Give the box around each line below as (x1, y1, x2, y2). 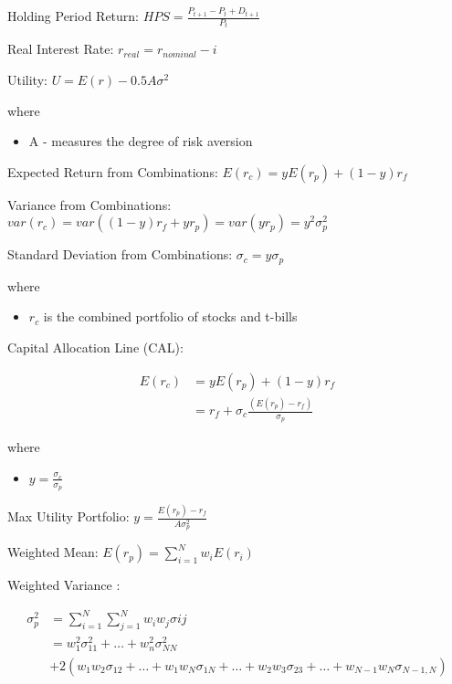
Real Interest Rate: (7, 39, 114, 58)
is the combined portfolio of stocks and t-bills (43, 307, 298, 326)
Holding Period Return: (7, 6, 140, 25)
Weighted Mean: (7, 542, 99, 562)
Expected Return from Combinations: (7, 162, 218, 181)
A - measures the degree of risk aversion (28, 132, 253, 151)
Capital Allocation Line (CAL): (7, 338, 184, 357)
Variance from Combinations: (7, 195, 172, 214)
